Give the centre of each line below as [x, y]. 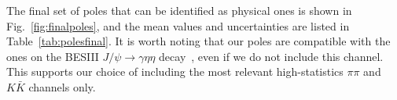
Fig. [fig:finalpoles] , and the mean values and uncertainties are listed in [178, 25]
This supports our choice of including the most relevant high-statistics [175, 71]
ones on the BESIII [53, 56]
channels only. [62, 86]
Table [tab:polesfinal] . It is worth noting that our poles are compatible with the [198, 41]
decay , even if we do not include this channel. [271, 56]
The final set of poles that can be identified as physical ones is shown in [179, 10]
